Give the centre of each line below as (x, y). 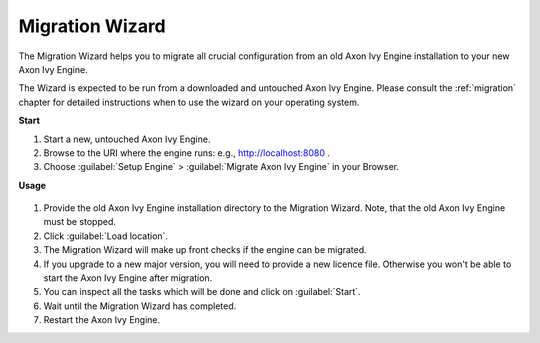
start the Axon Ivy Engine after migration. (128, 278)
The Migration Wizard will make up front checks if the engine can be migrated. (205, 250)
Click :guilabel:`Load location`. (106, 236)
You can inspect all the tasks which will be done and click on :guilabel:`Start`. (202, 292)
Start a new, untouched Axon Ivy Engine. (127, 139)
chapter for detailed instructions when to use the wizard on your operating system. (189, 102)
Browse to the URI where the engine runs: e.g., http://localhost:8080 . (186, 152)
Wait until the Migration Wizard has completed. (140, 306)
